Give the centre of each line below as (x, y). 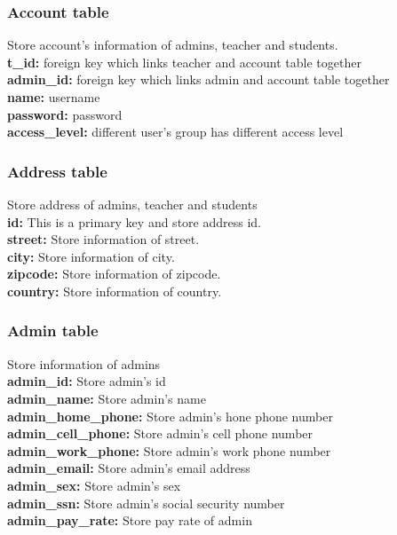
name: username (54, 97)
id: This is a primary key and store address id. (134, 221)
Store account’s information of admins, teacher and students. (173, 45)
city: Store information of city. (91, 256)
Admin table (53, 330)
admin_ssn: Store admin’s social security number (146, 503)
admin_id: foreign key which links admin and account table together (198, 79)
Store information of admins (84, 363)
